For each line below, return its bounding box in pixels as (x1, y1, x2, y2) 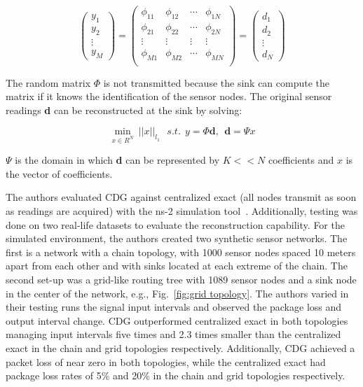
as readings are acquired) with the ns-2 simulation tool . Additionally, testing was (6, 203, 358, 218)
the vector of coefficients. (6, 166, 113, 181)
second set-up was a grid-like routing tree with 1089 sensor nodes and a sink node (6, 272, 357, 286)
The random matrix (6, 75, 91, 90)
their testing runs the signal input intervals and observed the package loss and (6, 300, 342, 314)
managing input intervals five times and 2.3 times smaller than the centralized (6, 327, 341, 342)
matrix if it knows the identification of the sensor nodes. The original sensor (6, 89, 332, 104)
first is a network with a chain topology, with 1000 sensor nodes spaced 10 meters (6, 244, 356, 259)
